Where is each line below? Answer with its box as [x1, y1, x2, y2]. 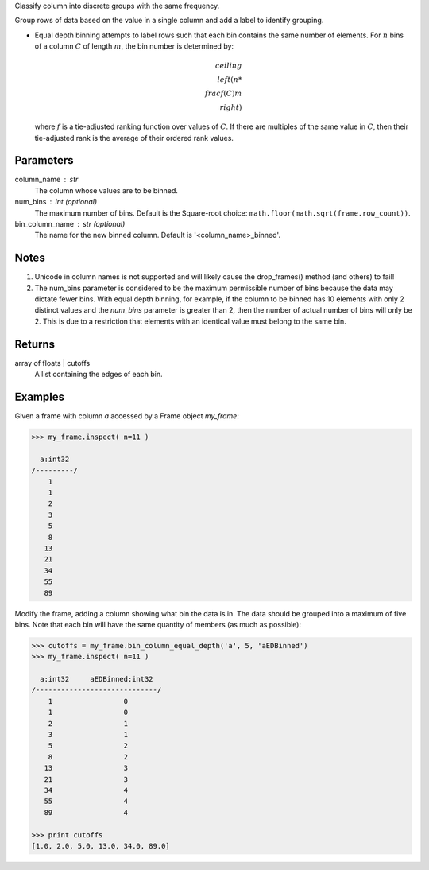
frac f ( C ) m [205, 89, 242, 99]
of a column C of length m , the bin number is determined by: [34, 41, 234, 51]
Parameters [14, 153, 74, 167]
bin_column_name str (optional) [14, 219, 126, 229]
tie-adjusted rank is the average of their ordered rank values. [34, 133, 234, 142]
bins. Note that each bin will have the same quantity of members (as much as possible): [14, 619, 302, 629]
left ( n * [217, 76, 242, 84]
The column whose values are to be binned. [34, 185, 179, 195]
